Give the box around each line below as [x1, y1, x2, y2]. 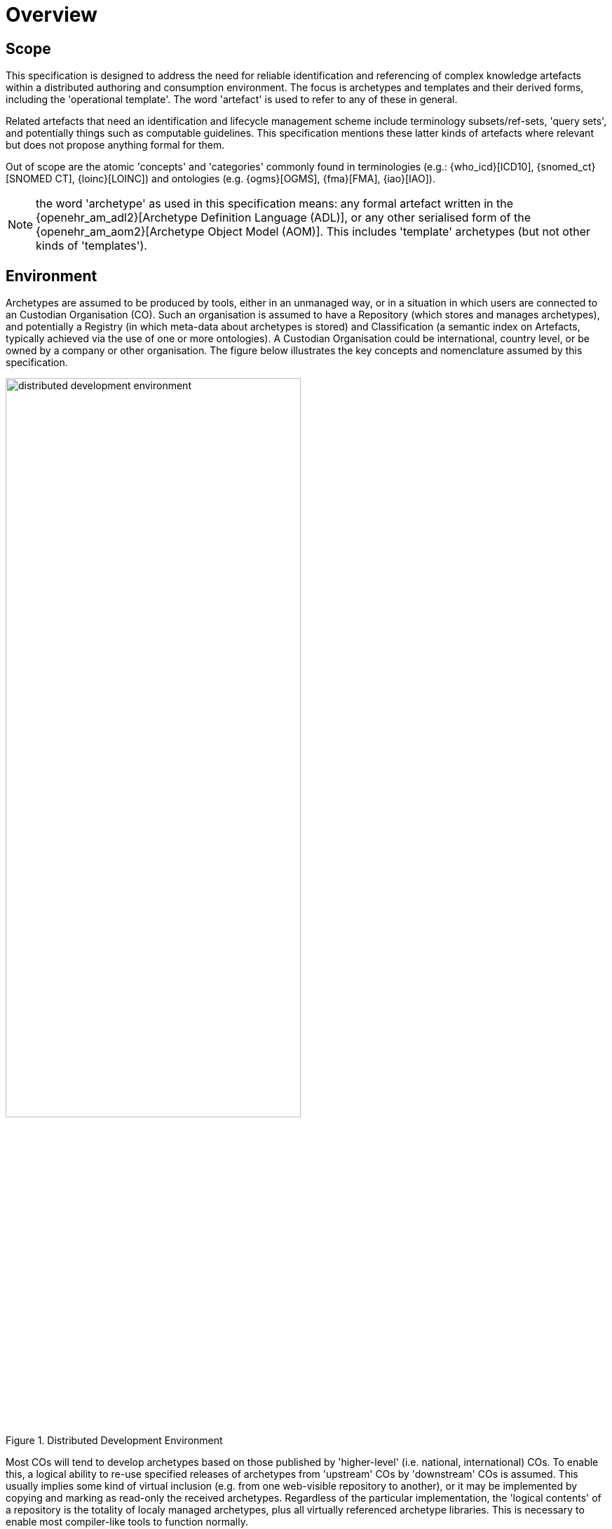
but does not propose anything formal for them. [6, 139, 225, 151]
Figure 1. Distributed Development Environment [6, 1434, 223, 1447]
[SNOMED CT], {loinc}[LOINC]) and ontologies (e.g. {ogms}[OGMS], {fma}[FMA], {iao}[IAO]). [6, 173, 435, 185]
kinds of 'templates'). [36, 238, 147, 253]
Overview [6, 3, 97, 27]
